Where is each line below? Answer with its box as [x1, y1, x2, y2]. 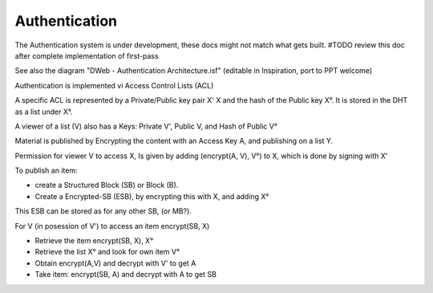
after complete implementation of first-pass [14, 51, 160, 60]
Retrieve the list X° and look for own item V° [34, 247, 180, 257]
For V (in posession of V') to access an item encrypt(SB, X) [14, 221, 210, 230]
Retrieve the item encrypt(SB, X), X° [34, 236, 154, 246]
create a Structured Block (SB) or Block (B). [34, 181, 179, 190]
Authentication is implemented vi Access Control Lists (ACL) [14, 80, 214, 90]
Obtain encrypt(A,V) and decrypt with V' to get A [34, 258, 196, 268]
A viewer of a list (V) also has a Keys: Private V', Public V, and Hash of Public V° [14, 121, 278, 131]
